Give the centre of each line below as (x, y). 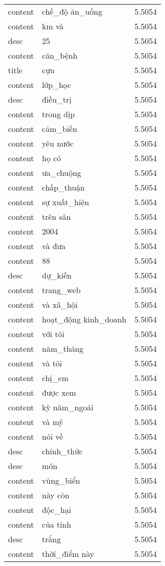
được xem (59, 392)
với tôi (53, 334)
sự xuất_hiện (66, 202)
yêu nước (58, 143)
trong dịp (58, 114)
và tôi (52, 363)
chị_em (55, 378)
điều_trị (57, 99)
